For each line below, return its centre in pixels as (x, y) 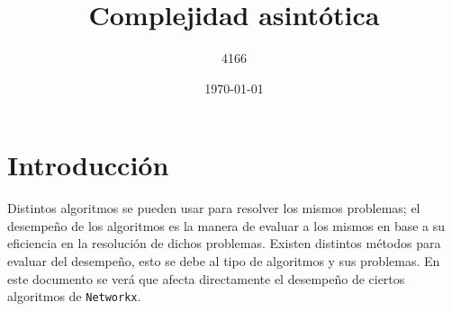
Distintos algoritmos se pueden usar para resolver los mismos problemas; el (214, 208)
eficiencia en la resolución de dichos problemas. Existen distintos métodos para (224, 243)
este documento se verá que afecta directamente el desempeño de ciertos (206, 278)
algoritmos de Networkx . (74, 296)
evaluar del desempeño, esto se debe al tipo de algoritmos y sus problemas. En (224, 261)
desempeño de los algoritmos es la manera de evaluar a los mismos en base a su (226, 225)
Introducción (88, 165)
